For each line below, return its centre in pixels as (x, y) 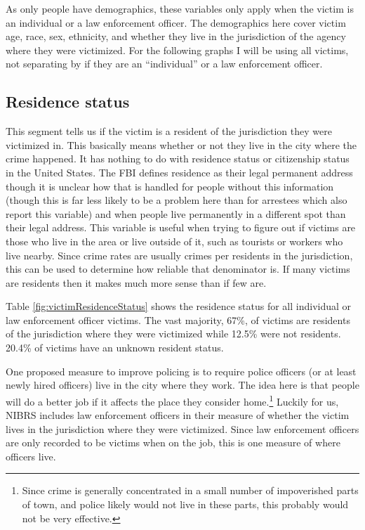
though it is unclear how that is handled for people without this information (170, 186)
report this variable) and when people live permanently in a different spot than (176, 213)
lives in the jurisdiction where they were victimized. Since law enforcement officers (182, 428)
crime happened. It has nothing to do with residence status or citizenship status (178, 159)
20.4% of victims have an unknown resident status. (115, 348)
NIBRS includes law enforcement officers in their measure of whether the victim (178, 415)
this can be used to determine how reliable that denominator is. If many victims (178, 269)
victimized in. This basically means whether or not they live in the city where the (181, 144)
